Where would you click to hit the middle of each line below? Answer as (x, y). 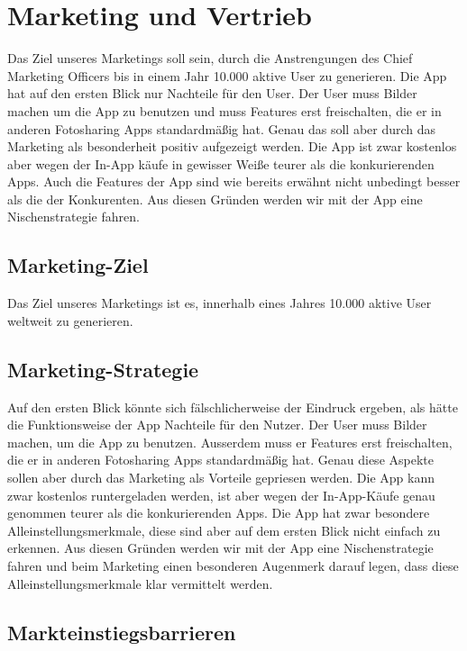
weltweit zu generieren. (70, 320)
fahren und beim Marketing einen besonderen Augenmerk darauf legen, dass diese (233, 565)
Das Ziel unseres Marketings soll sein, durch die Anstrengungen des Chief (210, 58)
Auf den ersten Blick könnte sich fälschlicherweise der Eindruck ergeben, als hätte (233, 407)
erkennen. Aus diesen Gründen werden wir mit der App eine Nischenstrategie (220, 548)
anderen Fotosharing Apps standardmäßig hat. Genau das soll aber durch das (222, 128)
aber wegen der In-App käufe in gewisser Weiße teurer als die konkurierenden (221, 163)
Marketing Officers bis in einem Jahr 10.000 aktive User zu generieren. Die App (227, 75)
